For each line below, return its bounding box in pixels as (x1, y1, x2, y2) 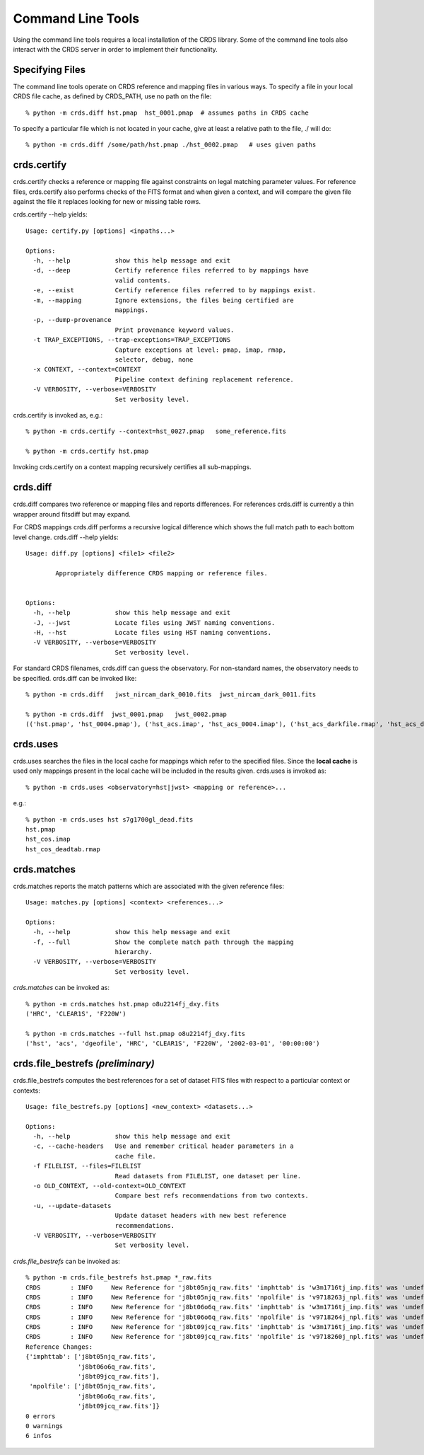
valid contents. (114, 276, 171, 284)
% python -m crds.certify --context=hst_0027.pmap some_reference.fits (25, 427, 287, 435)
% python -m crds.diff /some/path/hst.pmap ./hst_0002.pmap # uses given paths (25, 141, 317, 149)
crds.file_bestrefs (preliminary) (13, 1058, 155, 1070)
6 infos (25, 1432, 52, 1440)
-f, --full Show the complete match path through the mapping (33, 938, 294, 946)
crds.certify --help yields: (13, 210, 88, 219)
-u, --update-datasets (33, 1202, 112, 1209)
